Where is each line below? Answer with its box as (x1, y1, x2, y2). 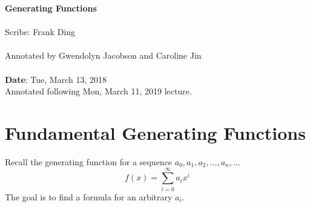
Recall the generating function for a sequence (5, 155, 173, 168)
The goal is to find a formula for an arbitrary (5, 190, 173, 203)
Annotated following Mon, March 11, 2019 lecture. (5, 85, 192, 97)
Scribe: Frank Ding (5, 25, 76, 38)
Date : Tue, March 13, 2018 (5, 73, 107, 85)
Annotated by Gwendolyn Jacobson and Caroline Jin (5, 49, 202, 62)
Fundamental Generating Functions (5, 120, 306, 145)
